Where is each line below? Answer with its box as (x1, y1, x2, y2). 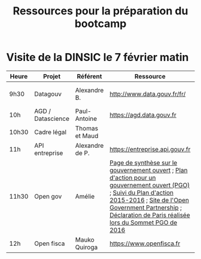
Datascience (33, 114, 70, 123)
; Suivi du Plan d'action (109, 188, 174, 197)
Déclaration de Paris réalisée (109, 211, 190, 219)
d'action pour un (109, 173, 156, 182)
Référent (77, 72, 102, 80)
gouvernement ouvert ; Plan (109, 166, 188, 174)
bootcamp (74, 17, 127, 31)
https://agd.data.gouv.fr (109, 111, 176, 119)
